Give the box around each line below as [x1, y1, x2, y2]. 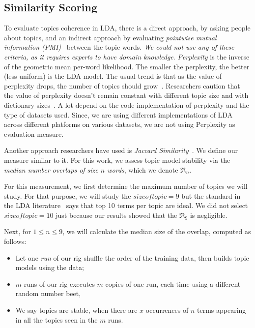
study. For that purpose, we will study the [4, 190, 131, 201]
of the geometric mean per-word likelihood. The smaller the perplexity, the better [4, 61, 250, 71]
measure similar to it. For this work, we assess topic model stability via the [4, 154, 230, 165]
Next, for [4, 226, 31, 237]
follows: [4, 236, 27, 246]
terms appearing [197, 305, 246, 315]
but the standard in [181, 190, 241, 201]
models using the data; [15, 262, 84, 272]
